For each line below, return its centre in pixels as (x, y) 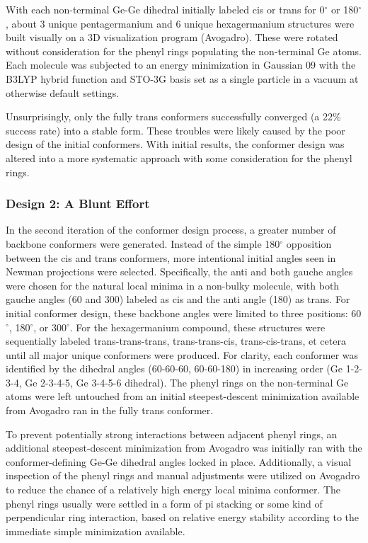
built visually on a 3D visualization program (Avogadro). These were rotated (172, 37)
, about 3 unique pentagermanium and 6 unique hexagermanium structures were (180, 23)
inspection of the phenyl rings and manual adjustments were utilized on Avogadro (183, 475)
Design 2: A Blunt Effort (78, 204)
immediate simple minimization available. (96, 531)
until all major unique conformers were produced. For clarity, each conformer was (182, 354)
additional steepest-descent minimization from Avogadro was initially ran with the (184, 448)
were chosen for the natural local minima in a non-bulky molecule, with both (173, 285)
